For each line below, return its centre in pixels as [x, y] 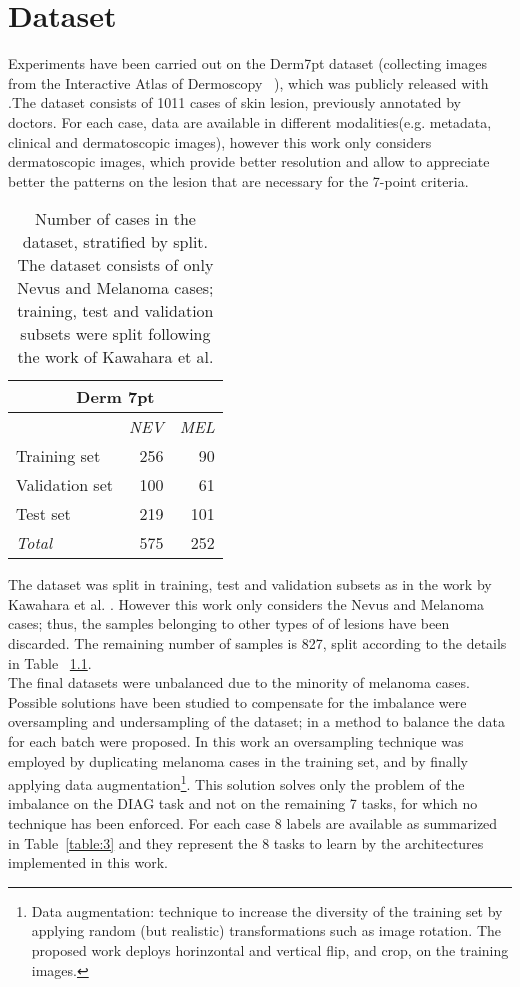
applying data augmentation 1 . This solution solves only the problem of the [236, 782]
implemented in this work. [88, 862]
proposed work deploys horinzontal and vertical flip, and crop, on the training [270, 950]
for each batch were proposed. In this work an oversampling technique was [236, 741]
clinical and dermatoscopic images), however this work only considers [220, 141]
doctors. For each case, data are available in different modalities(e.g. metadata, [250, 121]
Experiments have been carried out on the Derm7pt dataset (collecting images [248, 63]
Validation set [64, 485]
